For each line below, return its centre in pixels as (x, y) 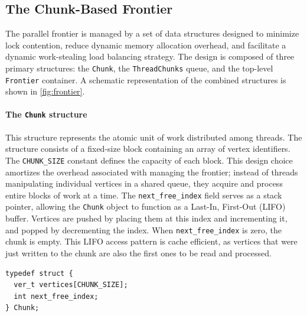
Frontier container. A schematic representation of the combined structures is (146, 79)
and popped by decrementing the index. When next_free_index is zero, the (144, 229)
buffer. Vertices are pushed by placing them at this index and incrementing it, (146, 218)
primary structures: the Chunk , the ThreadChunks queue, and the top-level (139, 68)
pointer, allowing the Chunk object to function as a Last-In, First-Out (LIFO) (146, 206)
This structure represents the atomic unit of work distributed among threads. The (154, 137)
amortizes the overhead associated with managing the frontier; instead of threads (152, 172)
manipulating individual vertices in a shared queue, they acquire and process (144, 183)
